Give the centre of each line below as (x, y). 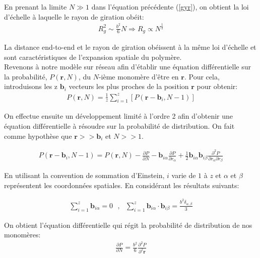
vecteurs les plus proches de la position (129, 86)
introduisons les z (31, 86)
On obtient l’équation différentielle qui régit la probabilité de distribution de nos (128, 225)
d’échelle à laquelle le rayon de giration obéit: (74, 16)
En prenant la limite (36, 7)
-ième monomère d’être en (139, 76)
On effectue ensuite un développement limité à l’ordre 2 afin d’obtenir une (119, 116)
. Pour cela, (202, 76)
